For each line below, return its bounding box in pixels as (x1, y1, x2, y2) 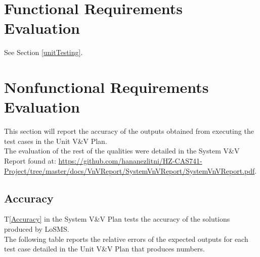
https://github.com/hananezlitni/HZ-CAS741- (58, 156, 202, 166)
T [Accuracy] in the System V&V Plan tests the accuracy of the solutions (4, 214, 230, 224)
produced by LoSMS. (4, 223, 69, 234)
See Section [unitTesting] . (4, 47, 83, 58)
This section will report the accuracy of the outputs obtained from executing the (4, 126, 254, 136)
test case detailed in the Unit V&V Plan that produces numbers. (4, 243, 205, 254)
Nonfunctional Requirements (4, 77, 209, 97)
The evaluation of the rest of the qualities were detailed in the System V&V (4, 145, 240, 156)
